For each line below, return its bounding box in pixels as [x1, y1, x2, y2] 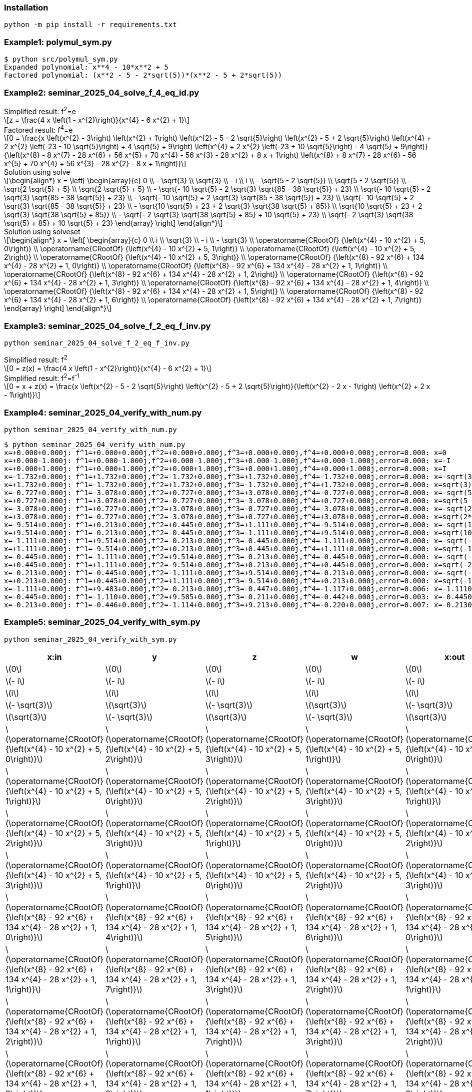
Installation [4, 3, 48, 13]
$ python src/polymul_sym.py [4, 55, 118, 64]
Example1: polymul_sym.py [4, 37, 112, 47]
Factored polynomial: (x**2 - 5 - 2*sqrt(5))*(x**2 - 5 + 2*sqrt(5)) [4, 71, 282, 80]
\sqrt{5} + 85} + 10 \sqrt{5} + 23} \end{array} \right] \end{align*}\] [4, 219, 223, 228]
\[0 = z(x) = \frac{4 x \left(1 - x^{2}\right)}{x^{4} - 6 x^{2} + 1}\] [4, 363, 211, 373]
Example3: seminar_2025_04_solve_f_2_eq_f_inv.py [4, 320, 211, 331]
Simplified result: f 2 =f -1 [4, 372, 80, 383]
